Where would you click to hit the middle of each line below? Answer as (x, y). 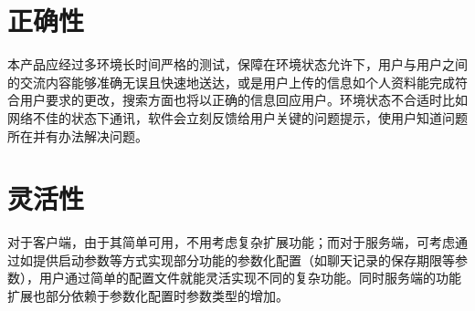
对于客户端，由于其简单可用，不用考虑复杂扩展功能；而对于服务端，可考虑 (231, 242)
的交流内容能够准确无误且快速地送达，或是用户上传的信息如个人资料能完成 (231, 82)
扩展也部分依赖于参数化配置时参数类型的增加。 (148, 295)
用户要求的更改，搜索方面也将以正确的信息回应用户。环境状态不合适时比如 (243, 100)
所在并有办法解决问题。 (78, 135)
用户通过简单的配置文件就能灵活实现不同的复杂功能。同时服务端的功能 (250, 278)
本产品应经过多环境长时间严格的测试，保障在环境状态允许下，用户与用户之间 (237, 64)
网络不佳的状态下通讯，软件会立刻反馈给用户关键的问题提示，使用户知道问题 (237, 117)
